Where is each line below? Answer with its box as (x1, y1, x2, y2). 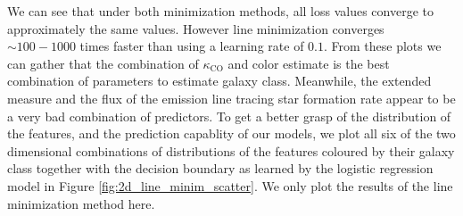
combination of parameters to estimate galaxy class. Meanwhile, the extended (7, 71, 432, 90)
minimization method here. (7, 194, 155, 212)
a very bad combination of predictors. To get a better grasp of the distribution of (7, 106, 451, 125)
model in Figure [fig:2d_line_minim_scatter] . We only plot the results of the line (7, 176, 453, 195)
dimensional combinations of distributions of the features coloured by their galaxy (7, 141, 455, 160)
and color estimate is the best (227, 54, 390, 72)
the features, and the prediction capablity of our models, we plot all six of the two (7, 124, 456, 143)
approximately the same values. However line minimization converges (7, 19, 384, 37)
